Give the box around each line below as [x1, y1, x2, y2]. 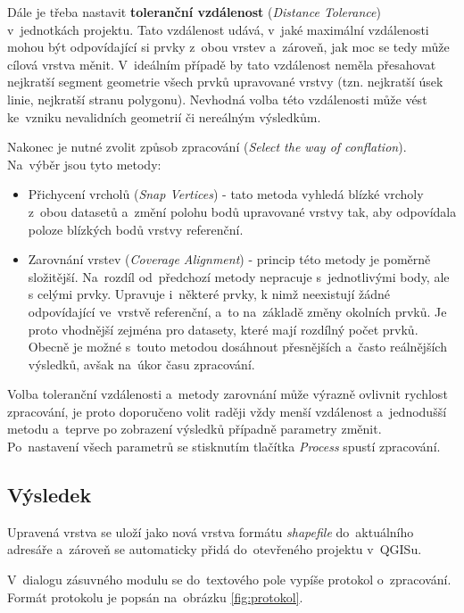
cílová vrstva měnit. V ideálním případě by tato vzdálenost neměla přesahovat [7, 54, 436, 73]
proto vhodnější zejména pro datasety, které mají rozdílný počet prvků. [28, 319, 418, 338]
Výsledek [7, 481, 92, 509]
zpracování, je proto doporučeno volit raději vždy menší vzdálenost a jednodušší [7, 402, 447, 420]
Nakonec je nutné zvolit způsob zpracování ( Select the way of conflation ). [7, 137, 407, 156]
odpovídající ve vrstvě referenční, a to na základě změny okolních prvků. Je [28, 302, 447, 320]
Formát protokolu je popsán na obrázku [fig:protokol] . [7, 587, 303, 606]
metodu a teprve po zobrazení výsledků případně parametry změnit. [7, 419, 382, 438]
